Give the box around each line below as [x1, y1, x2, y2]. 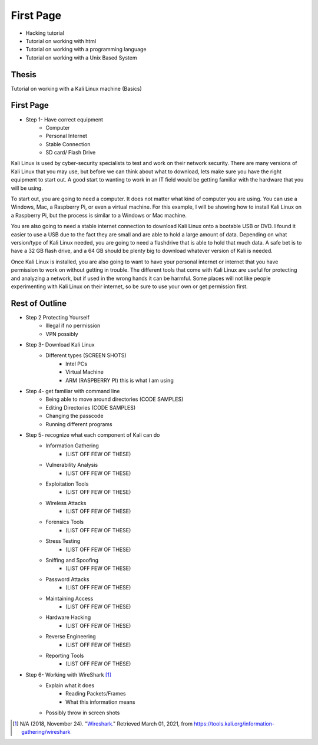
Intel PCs [65, 360, 88, 367]
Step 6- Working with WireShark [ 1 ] [25, 671, 112, 678]
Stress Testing [45, 538, 81, 545]
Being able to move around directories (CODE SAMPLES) [45, 395, 184, 403]
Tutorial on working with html [25, 37, 97, 44]
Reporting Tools [45, 652, 84, 659]
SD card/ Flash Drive [45, 149, 96, 156]
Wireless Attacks [45, 499, 87, 506]
